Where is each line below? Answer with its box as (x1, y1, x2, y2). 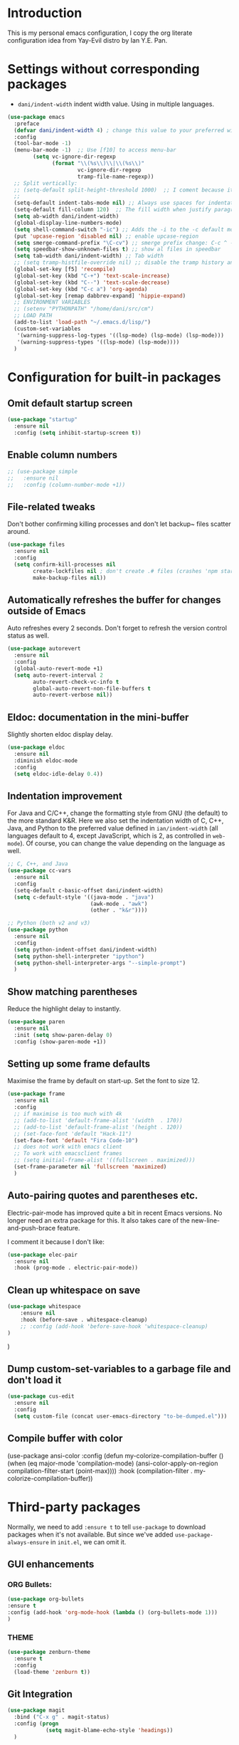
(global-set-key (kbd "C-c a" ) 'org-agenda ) (14, 285, 148, 292)
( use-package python (7, 927, 69, 934)
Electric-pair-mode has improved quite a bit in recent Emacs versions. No (7, 1208, 223, 1217)
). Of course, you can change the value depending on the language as (20, 839, 225, 848)
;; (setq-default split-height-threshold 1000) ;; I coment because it (14, 186, 234, 194)
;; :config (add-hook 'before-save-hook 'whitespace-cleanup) (20, 1322, 208, 1330)
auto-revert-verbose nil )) (33, 692, 113, 699)
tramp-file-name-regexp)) (77, 173, 154, 180)
